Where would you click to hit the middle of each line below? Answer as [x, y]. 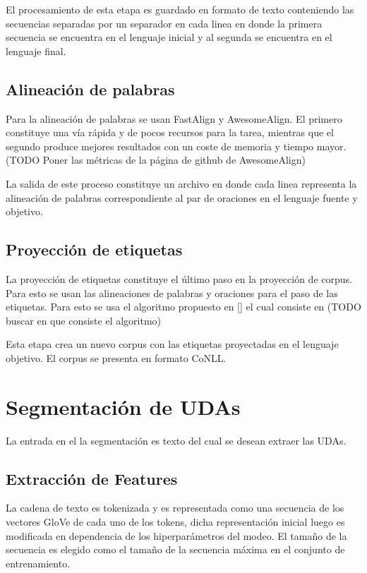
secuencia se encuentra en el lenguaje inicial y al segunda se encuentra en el [169, 37]
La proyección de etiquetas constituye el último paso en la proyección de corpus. [179, 278]
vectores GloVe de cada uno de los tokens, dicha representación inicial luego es [175, 522]
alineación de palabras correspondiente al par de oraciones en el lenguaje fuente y [182, 197]
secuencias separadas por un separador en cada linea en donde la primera [164, 23]
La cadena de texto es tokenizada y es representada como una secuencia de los [175, 508]
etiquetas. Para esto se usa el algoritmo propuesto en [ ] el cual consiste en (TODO [183, 307]
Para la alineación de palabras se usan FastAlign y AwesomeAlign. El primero [174, 118]
